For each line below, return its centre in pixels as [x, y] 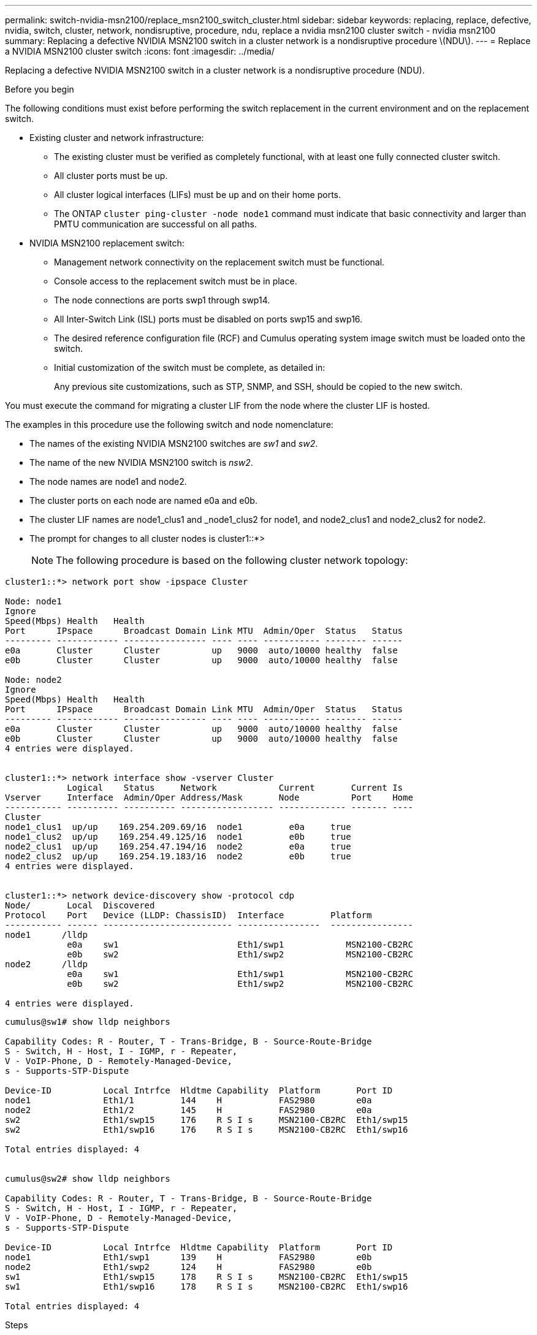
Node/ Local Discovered [80, 905]
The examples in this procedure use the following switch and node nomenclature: [169, 424]
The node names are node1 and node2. [108, 481]
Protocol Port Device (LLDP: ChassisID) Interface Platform [189, 915]
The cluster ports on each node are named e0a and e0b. [143, 500]
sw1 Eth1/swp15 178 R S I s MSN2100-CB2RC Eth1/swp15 [207, 1277]
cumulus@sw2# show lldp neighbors [88, 1179]
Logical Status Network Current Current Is [235, 788]
